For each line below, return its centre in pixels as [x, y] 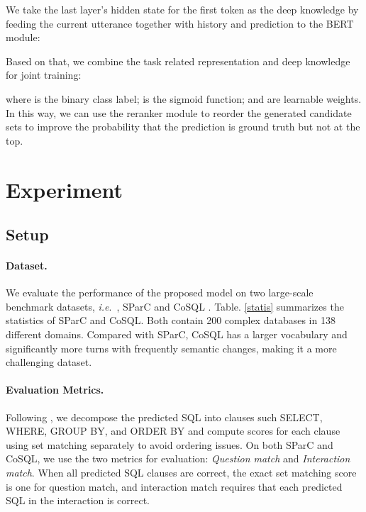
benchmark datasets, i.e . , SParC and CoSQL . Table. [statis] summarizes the [175, 306]
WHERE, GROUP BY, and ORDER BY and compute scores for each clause [173, 431]
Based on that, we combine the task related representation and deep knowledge [178, 61]
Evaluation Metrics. [55, 390]
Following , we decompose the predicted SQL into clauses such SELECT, [164, 417]
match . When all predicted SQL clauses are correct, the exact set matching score [181, 473]
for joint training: [44, 75]
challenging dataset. [49, 362]
